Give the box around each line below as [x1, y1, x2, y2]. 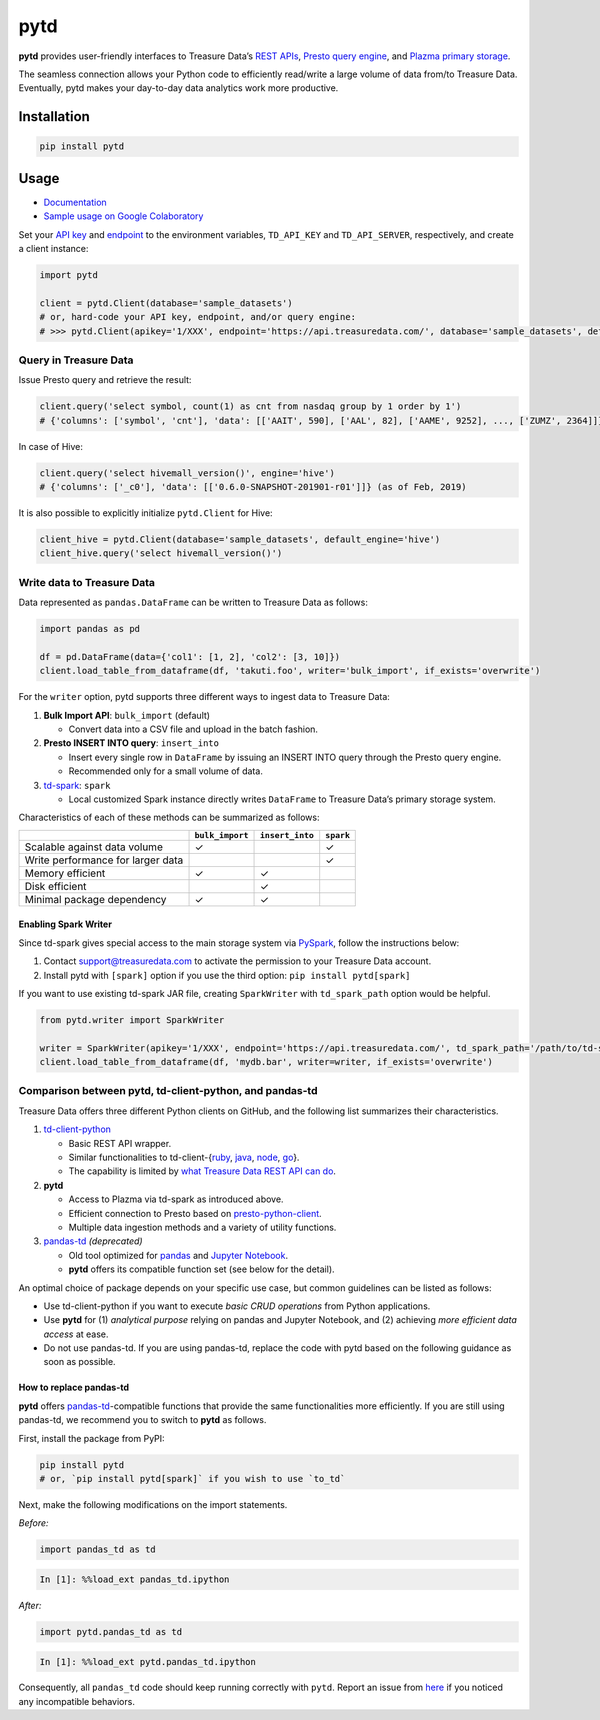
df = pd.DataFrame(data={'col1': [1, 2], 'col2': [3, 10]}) [39, 651, 341, 662]
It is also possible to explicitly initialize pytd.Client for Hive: [18, 507, 274, 519]
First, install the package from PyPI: [18, 1432, 165, 1444]
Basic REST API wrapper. [68, 1137, 172, 1149]
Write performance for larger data [24, 853, 184, 867]
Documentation [43, 196, 107, 208]
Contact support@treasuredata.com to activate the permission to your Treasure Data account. [43, 955, 432, 967]
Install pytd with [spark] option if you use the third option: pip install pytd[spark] [43, 969, 411, 981]
